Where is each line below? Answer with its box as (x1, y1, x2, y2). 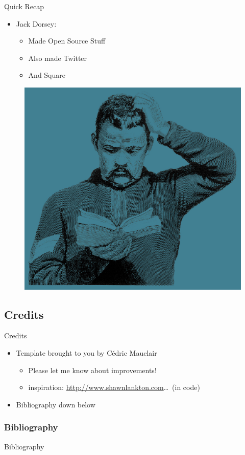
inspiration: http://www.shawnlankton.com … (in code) (28, 382, 200, 393)
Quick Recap (4, 1, 44, 11)
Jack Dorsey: (16, 18, 57, 29)
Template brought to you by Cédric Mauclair (16, 347, 157, 358)
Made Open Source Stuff (28, 35, 106, 46)
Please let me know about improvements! (28, 364, 157, 375)
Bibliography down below (16, 399, 95, 409)
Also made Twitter (28, 52, 87, 63)
